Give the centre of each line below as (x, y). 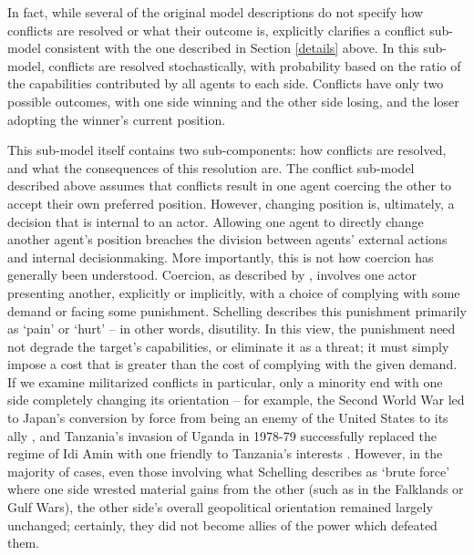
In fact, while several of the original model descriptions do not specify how (216, 12)
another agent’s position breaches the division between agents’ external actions (227, 239)
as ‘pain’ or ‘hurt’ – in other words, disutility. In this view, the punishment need (232, 329)
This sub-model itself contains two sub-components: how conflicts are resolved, (227, 150)
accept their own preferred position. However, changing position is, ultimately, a (231, 203)
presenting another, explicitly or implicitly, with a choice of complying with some (234, 292)
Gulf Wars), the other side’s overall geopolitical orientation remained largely (220, 507)
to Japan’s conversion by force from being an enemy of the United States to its (228, 418)
